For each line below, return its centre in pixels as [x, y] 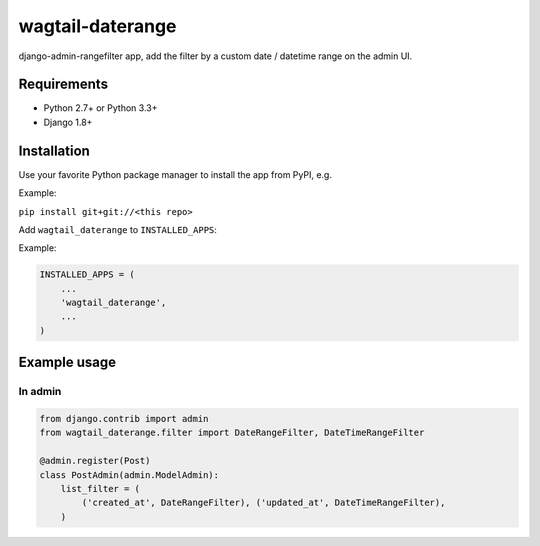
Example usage [67, 362]
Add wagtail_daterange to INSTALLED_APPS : [117, 229]
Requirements [63, 84]
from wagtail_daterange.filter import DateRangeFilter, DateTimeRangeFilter [232, 433]
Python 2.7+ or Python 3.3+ [100, 108]
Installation [54, 150]
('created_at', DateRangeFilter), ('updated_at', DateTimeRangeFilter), [263, 503]
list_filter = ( [100, 488]
